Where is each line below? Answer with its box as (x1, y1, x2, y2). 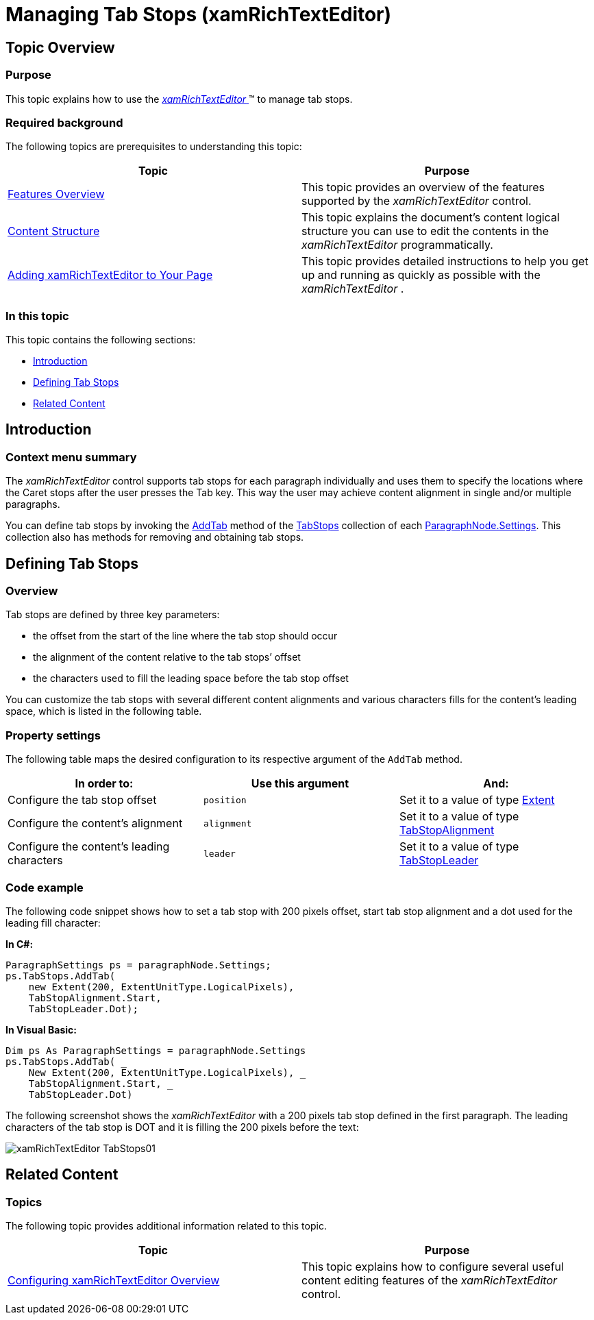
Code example (5, 880, 84, 894)
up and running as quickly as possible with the (301, 268, 541, 282)
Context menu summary (5, 450, 137, 464)
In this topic (5, 308, 69, 323)
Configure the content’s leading (8, 840, 170, 854)
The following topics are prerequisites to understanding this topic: (5, 140, 302, 153)
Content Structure (8, 224, 100, 239)
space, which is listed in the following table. (5, 705, 202, 718)
